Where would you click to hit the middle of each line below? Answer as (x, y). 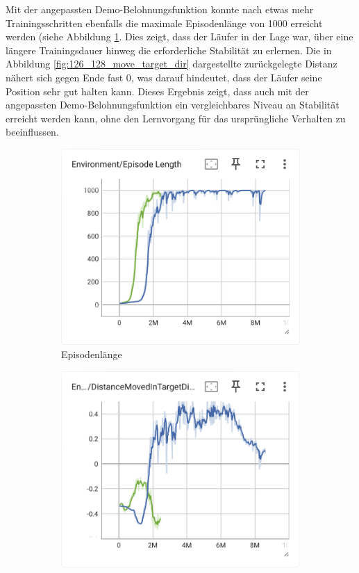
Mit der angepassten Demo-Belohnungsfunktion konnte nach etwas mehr (160, 9)
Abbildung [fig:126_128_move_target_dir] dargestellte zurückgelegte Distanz (172, 64)
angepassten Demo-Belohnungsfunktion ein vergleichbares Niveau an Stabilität (173, 105)
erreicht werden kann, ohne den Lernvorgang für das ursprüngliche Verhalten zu (176, 118)
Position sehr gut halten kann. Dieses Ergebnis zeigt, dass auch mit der (157, 91)
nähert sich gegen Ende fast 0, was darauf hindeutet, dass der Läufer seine (164, 77)
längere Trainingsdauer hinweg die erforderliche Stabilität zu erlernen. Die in (169, 50)
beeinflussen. (32, 132)
